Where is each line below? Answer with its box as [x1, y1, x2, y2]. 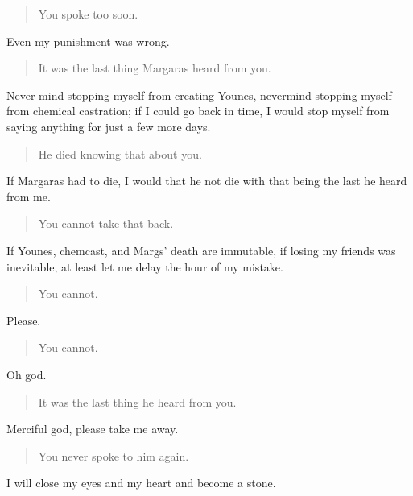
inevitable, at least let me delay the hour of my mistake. [6, 258, 283, 275]
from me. [6, 188, 51, 205]
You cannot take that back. [38, 215, 174, 232]
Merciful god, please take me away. [6, 420, 179, 437]
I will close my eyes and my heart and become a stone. [6, 474, 276, 491]
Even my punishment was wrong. [6, 32, 170, 49]
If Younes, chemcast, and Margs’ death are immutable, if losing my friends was [6, 242, 396, 258]
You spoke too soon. [38, 6, 138, 22]
